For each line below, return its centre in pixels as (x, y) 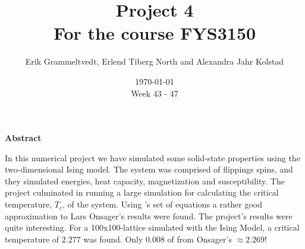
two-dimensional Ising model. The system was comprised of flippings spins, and (149, 169)
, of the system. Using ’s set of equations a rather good (162, 204)
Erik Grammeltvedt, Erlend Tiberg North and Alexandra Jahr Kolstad (155, 61)
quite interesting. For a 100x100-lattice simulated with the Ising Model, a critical (152, 227)
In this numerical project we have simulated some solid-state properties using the (152, 157)
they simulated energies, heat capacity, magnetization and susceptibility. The (145, 181)
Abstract (23, 138)
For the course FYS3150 (155, 33)
